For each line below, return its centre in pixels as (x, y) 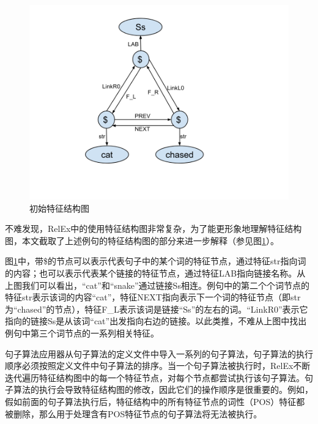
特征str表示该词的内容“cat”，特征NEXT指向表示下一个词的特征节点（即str (153, 297)
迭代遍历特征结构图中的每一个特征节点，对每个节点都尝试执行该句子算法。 (155, 377)
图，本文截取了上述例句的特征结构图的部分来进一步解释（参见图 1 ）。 (142, 240)
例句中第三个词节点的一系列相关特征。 (82, 333)
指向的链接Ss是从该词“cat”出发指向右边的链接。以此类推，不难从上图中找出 (156, 321)
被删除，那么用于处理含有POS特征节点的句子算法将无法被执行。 (134, 413)
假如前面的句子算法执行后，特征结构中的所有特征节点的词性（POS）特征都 (155, 401)
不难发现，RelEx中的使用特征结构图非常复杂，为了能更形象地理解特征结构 (153, 229)
